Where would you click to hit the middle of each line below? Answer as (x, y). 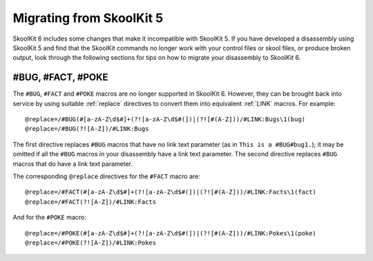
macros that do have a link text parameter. (73, 164)
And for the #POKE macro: (49, 218)
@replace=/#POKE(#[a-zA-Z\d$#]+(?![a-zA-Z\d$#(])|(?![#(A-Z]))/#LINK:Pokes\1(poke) (171, 233)
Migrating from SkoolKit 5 (88, 18)
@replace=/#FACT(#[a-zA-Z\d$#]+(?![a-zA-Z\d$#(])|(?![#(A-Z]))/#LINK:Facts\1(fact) (171, 192)
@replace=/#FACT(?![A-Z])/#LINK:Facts (91, 202)
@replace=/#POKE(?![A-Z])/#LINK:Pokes (91, 242)
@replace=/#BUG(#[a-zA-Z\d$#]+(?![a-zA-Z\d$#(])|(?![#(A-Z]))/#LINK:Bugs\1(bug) (165, 119)
